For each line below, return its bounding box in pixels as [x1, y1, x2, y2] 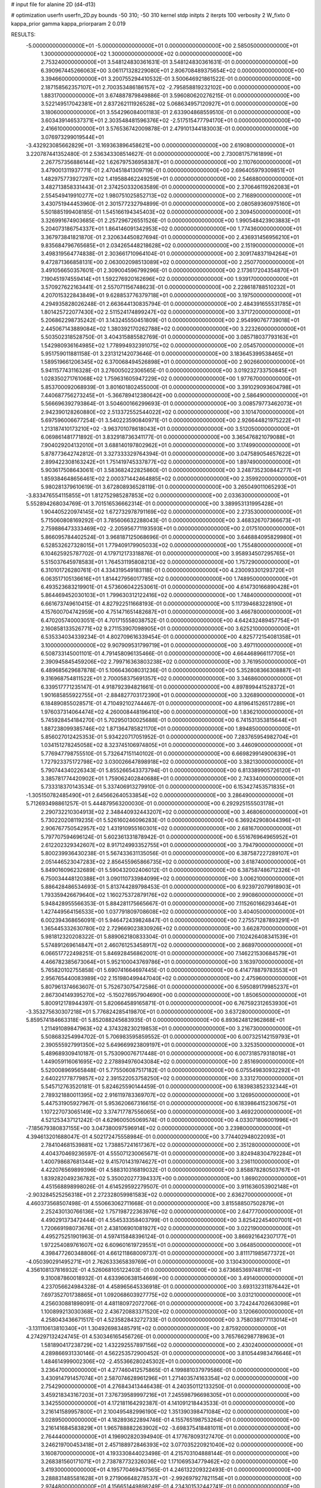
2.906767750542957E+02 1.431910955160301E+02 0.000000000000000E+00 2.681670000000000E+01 [40, 825, 302, 832]
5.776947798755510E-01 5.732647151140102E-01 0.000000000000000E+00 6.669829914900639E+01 [40, 750, 296, 757]
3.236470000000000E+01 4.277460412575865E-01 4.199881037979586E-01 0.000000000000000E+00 [40, 1366, 300, 1373]
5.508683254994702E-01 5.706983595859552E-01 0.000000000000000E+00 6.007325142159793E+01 [40, 1033, 300, 1040]
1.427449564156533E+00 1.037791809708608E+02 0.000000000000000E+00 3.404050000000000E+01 [40, 908, 304, 915]
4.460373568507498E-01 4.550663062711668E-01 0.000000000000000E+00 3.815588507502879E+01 [26, 1199, 284, 1206]
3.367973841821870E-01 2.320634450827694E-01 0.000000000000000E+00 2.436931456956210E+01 [40, 233, 300, 240]
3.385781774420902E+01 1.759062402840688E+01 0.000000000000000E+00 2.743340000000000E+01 [40, 774, 304, 782]
